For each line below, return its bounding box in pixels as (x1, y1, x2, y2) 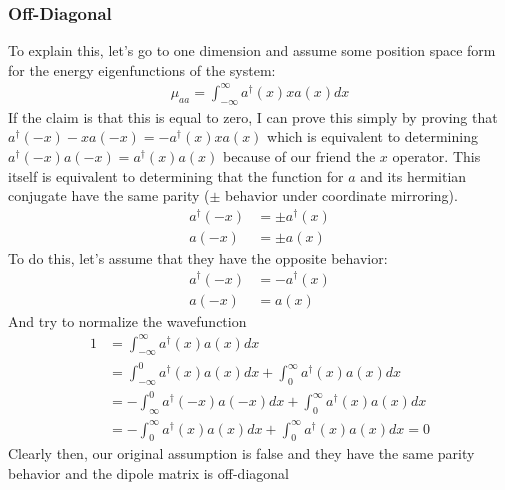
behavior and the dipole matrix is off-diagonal (8, 463, 289, 484)
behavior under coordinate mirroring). (225, 185, 458, 206)
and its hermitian (360, 165, 467, 186)
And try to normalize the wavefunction (8, 310, 247, 331)
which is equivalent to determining (267, 126, 478, 147)
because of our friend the (222, 145, 376, 166)
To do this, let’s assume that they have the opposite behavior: (8, 247, 388, 268)
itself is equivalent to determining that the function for (8, 165, 344, 186)
